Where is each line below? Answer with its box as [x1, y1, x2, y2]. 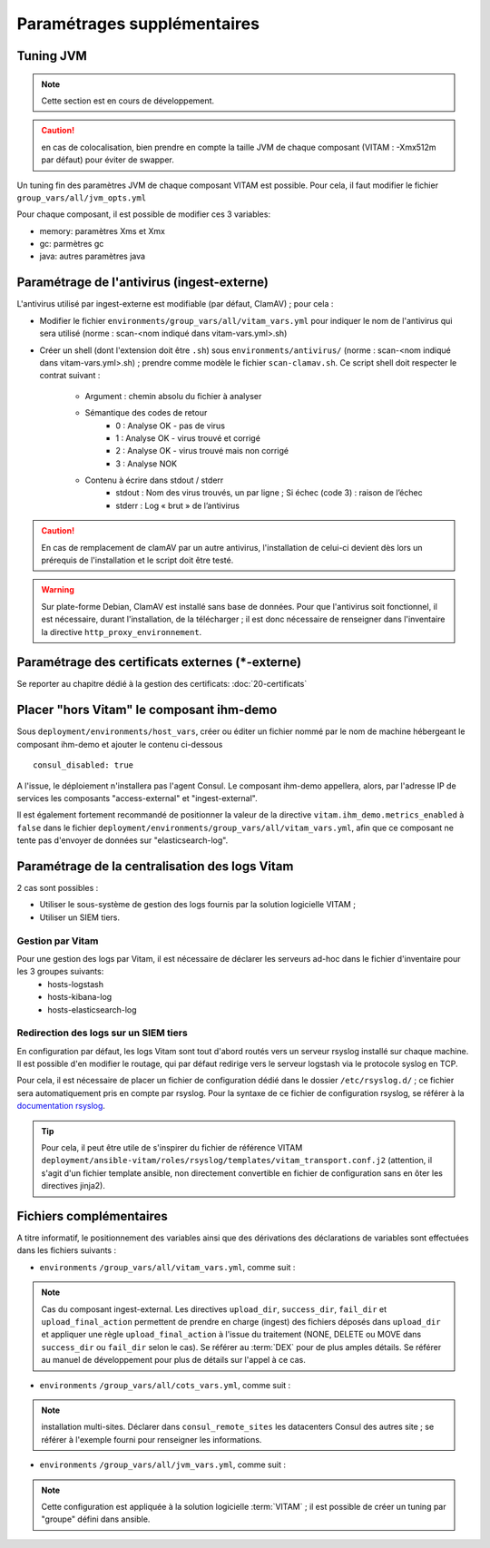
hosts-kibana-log [47, 992, 113, 1003]
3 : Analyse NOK [115, 458, 177, 469]
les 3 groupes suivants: [16, 966, 104, 977]
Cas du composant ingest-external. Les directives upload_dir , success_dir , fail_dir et [41, 1303, 387, 1315]
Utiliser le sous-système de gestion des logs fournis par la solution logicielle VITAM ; [39, 899, 356, 910]
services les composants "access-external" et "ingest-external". [16, 792, 258, 803]
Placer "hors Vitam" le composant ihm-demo [16, 702, 278, 718]
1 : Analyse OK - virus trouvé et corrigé [115, 432, 260, 444]
